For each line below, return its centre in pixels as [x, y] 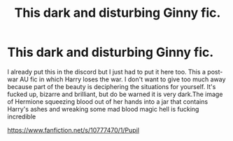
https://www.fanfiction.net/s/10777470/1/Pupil [73, 130]
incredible [22, 116]
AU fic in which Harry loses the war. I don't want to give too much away [123, 79]
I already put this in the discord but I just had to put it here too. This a [107, 72]
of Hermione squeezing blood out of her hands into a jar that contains [108, 101]
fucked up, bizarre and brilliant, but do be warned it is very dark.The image [115, 94]
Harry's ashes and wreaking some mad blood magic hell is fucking [103, 109]
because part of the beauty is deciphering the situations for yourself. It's [112, 86]
